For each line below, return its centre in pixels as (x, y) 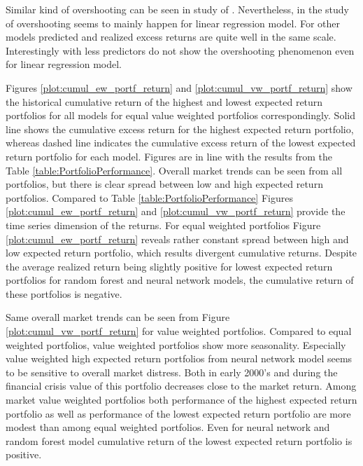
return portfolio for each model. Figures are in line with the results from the (169, 156)
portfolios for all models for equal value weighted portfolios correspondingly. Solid (180, 115)
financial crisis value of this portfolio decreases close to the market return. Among (181, 386)
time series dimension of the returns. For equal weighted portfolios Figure (163, 225)
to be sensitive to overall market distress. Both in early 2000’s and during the (172, 372)
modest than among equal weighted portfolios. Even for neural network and (168, 427)
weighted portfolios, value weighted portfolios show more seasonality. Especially (176, 344)
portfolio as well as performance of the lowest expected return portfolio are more (178, 413)
